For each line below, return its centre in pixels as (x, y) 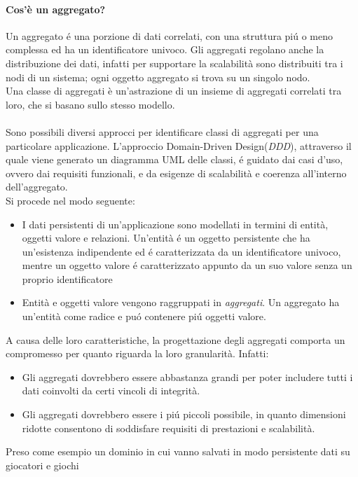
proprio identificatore (67, 278)
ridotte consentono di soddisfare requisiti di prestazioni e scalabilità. (168, 428)
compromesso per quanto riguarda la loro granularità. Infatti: (137, 353)
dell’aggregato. (37, 187)
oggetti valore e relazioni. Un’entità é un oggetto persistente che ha (166, 238)
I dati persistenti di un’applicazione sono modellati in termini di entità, (175, 224)
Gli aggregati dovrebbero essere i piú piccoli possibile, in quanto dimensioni (184, 414)
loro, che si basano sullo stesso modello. (90, 104)
